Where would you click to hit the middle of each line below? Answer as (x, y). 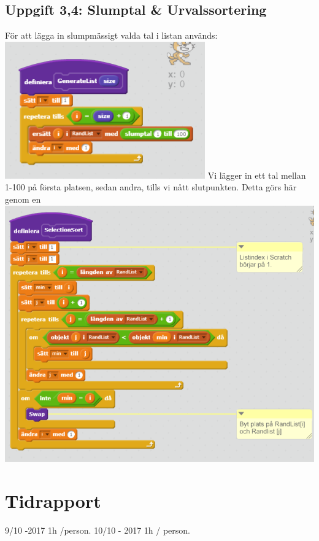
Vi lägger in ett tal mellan (257, 175)
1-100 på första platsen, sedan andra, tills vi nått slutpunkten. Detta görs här (151, 187)
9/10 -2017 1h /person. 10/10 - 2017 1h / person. (98, 530)
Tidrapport (53, 500)
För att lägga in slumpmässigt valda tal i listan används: (111, 35)
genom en (23, 199)
